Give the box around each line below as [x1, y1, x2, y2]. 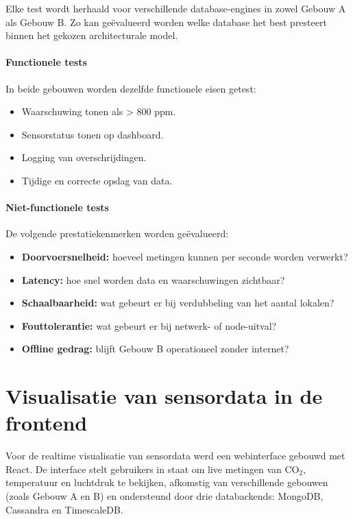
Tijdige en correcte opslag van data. [21, 173, 173, 187]
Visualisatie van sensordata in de [5, 382, 323, 410]
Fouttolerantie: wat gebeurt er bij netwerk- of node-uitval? [21, 318, 277, 333]
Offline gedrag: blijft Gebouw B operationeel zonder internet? [21, 341, 289, 356]
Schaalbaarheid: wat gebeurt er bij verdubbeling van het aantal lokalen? [21, 295, 334, 310]
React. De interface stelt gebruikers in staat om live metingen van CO [5, 461, 300, 476]
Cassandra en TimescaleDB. [5, 502, 123, 516]
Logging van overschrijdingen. [21, 150, 147, 165]
